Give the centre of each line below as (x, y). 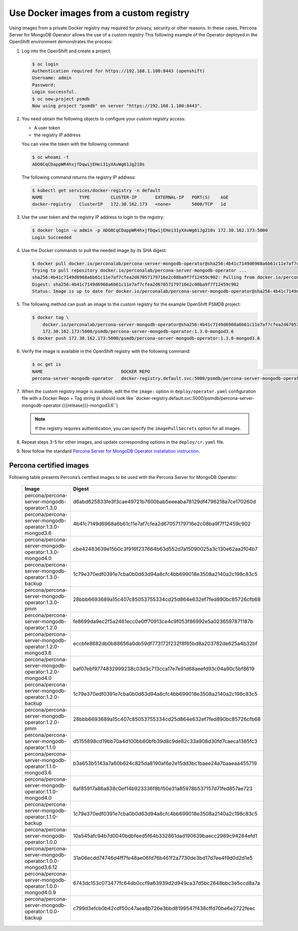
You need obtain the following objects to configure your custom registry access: (104, 119)
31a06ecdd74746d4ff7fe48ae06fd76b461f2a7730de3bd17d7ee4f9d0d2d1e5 (163, 858)
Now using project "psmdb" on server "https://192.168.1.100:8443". (117, 106)
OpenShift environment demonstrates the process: (61, 42)
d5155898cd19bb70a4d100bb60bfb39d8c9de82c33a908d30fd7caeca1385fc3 (165, 741)
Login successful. (54, 92)
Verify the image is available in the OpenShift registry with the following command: (106, 351)
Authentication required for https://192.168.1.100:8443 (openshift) (118, 71)
